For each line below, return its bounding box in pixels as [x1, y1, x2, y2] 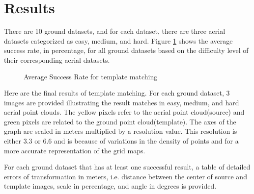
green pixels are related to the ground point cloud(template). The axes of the [4, 116, 236, 126]
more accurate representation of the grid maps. [4, 145, 145, 155]
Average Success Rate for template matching [24, 71, 158, 81]
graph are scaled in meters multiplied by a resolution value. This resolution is [4, 126, 237, 136]
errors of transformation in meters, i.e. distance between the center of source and [4, 171, 247, 181]
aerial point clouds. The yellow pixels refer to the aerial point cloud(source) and [4, 107, 245, 117]
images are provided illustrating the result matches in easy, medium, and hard [4, 97, 239, 107]
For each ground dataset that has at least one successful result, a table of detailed [4, 162, 251, 172]
